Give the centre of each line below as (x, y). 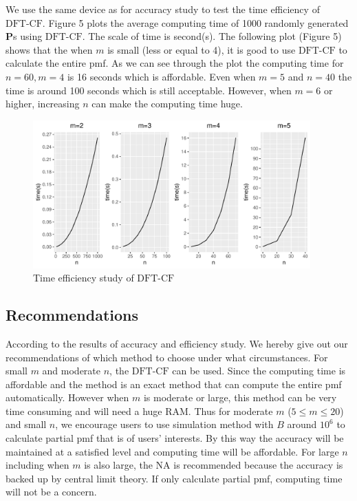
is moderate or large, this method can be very (240, 397)
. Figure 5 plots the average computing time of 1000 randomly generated (195, 22)
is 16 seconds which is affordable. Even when (161, 76)
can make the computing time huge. (167, 104)
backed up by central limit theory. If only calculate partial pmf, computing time (174, 478)
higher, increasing (43, 104)
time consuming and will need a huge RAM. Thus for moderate (139, 411)
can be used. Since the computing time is (259, 371)
